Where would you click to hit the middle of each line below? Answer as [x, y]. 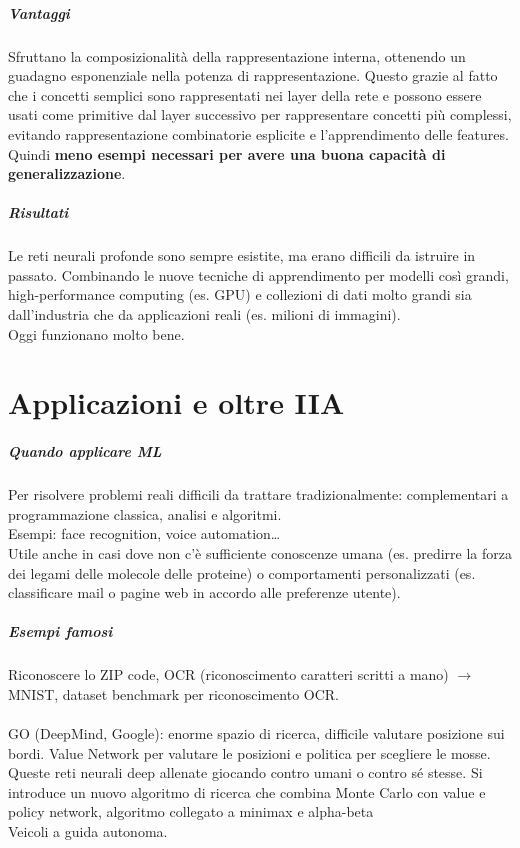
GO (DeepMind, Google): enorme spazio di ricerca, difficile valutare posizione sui [256, 733]
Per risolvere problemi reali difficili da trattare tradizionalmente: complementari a [258, 494]
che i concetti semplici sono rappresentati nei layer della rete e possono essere [245, 94]
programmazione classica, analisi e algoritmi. [145, 513]
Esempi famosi [60, 631]
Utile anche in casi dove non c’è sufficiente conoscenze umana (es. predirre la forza [260, 552]
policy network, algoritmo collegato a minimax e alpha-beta [191, 811]
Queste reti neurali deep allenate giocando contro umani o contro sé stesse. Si [245, 772]
